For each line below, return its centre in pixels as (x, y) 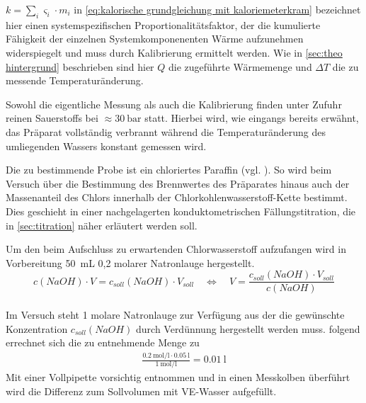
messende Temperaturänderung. (75, 80)
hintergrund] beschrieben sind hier (80, 66)
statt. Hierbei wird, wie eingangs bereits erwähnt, (252, 118)
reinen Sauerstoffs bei (52, 118)
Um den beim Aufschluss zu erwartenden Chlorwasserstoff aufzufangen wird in (176, 249)
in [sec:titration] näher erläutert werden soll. (102, 225)
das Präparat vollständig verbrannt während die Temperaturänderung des (166, 131)
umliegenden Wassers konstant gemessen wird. (106, 146)
